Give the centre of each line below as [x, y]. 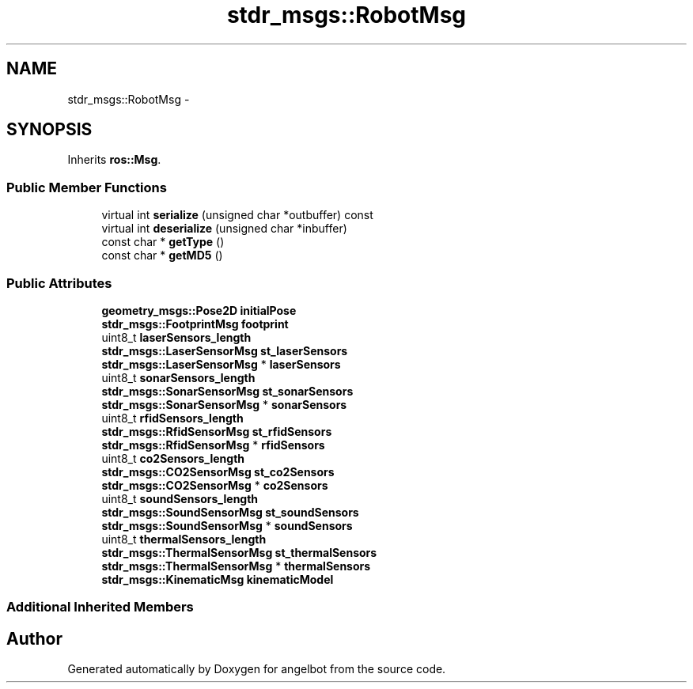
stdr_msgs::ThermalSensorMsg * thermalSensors [236, 566]
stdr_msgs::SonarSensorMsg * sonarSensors [224, 404]
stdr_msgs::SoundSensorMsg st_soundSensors [230, 512]
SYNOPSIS [49, 130]
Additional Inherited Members [100, 607]
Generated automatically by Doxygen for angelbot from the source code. [257, 669]
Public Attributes [59, 283]
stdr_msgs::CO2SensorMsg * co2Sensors [215, 485]
